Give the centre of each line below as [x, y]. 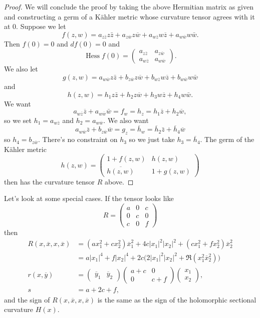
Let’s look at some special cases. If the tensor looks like [89, 198]
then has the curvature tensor [50, 181]
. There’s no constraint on [78, 139]
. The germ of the [227, 139]
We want [18, 103]
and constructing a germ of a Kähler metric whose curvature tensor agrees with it [129, 16]
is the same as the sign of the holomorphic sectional [177, 299]
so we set [18, 120]
